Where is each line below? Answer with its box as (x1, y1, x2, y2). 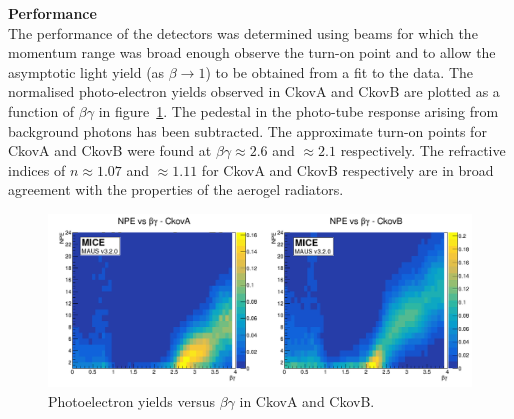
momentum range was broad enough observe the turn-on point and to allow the (8, 42, 496, 63)
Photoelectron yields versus (48, 391, 215, 412)
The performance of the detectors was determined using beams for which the (8, 22, 478, 43)
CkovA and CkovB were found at (8, 140, 212, 161)
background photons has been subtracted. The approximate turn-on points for (8, 120, 487, 141)
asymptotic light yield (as (8, 61, 165, 82)
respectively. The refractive (340, 140, 506, 161)
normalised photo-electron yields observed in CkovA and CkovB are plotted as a (8, 81, 500, 102)
